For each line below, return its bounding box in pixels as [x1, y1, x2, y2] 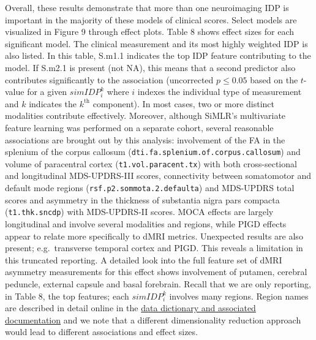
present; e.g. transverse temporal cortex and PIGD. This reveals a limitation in [5, 241, 303, 254]
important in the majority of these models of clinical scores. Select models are [5, 13, 297, 26]
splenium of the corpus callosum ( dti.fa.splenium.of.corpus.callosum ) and [5, 145, 301, 158]
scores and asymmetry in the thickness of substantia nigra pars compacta [5, 193, 280, 206]
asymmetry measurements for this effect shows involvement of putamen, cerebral [5, 265, 307, 278]
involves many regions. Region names [169, 289, 309, 302]
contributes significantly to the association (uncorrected [5, 73, 214, 86]
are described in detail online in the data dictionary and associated [5, 301, 256, 314]
